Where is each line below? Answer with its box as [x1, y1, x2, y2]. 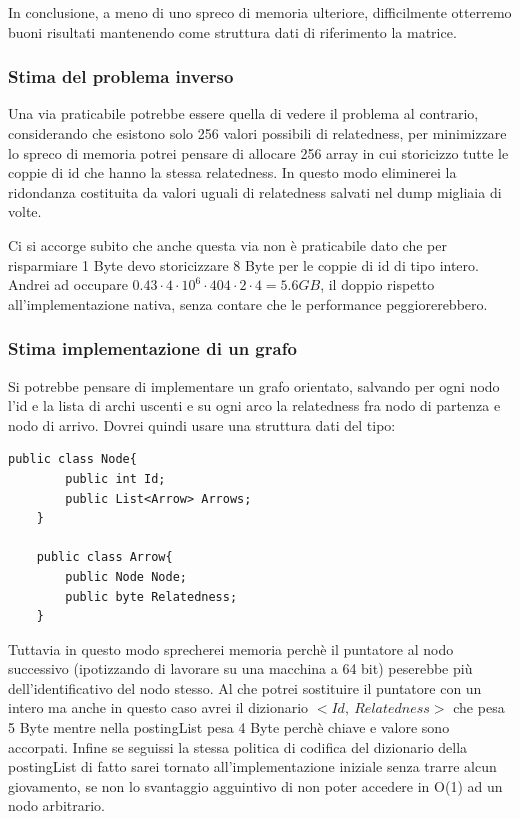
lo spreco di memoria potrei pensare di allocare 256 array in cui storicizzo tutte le [8, 142, 509, 163]
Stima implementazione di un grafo [8, 336, 297, 361]
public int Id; [65, 471, 166, 486]
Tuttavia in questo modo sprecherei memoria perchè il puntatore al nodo [8, 638, 454, 659]
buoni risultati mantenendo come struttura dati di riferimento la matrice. [8, 21, 457, 42]
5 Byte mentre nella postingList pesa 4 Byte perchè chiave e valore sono [8, 717, 450, 738]
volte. [8, 201, 42, 222]
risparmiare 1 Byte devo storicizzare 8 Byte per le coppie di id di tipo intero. [8, 254, 479, 275]
